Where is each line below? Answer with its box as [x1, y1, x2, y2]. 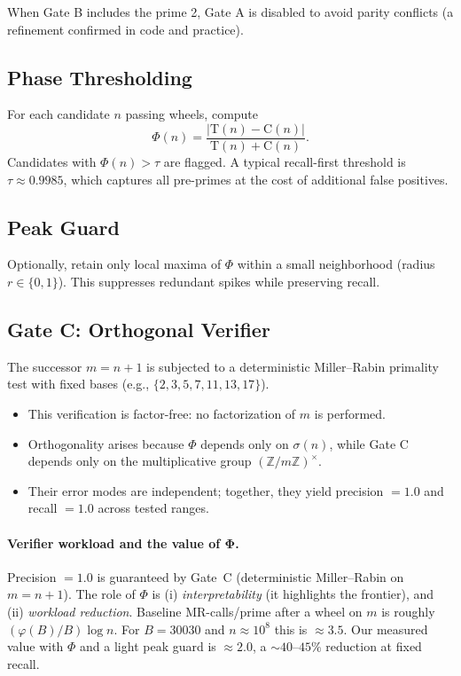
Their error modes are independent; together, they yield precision [27, 481, 384, 499]
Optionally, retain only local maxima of [7, 255, 222, 273]
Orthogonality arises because [27, 434, 184, 452]
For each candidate [7, 105, 110, 123]
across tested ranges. [98, 499, 209, 517]
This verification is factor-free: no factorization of [27, 405, 296, 423]
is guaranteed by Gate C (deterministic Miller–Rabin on [97, 567, 404, 586]
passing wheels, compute [125, 105, 259, 123]
